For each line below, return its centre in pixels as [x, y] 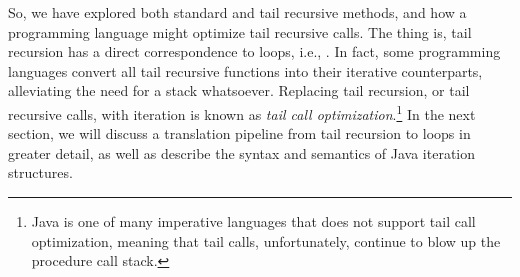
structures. [40, 172]
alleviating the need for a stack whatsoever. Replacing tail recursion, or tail [239, 90]
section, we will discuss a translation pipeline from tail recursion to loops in [239, 133]
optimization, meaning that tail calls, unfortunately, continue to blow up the [266, 240]
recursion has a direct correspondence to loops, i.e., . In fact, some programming [254, 51]
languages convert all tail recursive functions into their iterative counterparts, [245, 70]
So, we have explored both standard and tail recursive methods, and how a [237, 12]
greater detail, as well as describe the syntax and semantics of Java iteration [242, 152]
